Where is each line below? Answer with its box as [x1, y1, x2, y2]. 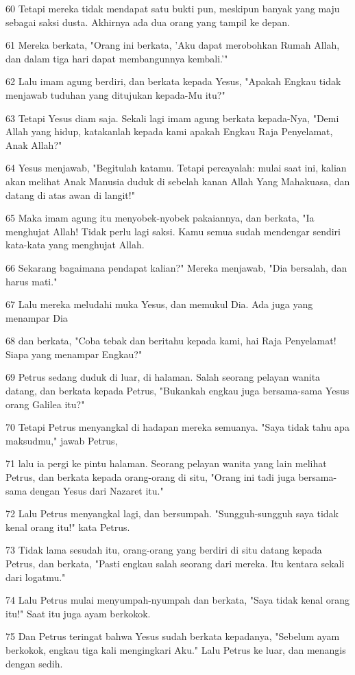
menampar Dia [5, 310, 68, 324]
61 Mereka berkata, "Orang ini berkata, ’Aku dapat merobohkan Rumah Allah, [5, 38, 340, 52]
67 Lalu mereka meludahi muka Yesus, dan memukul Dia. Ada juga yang [5, 297, 313, 311]
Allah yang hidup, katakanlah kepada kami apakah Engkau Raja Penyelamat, [5, 124, 333, 139]
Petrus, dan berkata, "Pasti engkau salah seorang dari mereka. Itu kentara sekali [5, 556, 345, 570]
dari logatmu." [5, 569, 66, 584]
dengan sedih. [5, 656, 63, 670]
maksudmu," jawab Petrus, [5, 433, 118, 447]
